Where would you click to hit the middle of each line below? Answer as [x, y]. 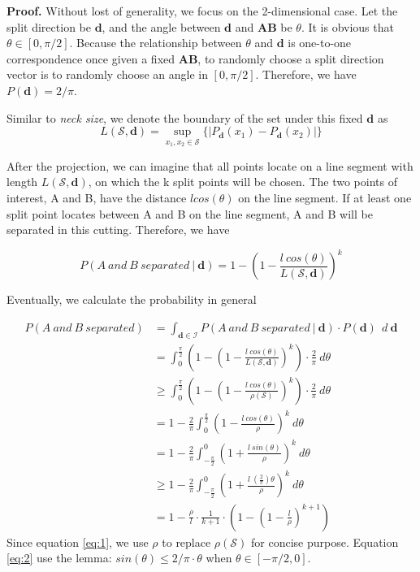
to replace [186, 542]
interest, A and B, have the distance [97, 197]
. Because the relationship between [156, 43]
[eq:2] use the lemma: [59, 558]
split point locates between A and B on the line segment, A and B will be [190, 213]
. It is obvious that [347, 26]
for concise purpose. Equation [325, 542]
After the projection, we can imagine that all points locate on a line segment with [210, 165]
